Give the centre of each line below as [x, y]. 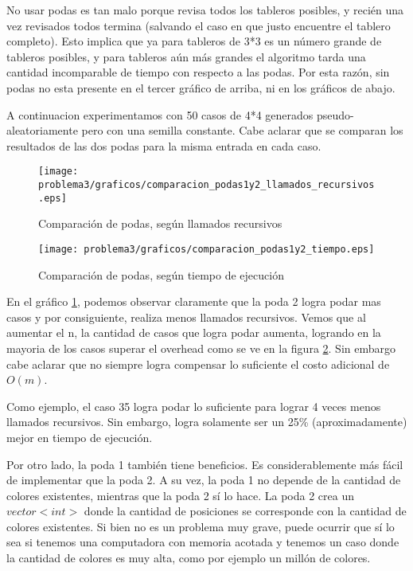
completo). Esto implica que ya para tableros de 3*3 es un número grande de [194, 41]
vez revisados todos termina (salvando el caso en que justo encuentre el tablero [199, 25]
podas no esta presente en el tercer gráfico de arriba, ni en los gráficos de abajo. [201, 87]
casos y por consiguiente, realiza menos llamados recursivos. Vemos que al [186, 317]
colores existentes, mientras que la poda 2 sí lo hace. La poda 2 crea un [180, 495]
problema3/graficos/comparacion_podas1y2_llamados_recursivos [206, 185]
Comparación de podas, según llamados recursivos [160, 223]
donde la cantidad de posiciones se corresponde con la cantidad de [245, 511]
